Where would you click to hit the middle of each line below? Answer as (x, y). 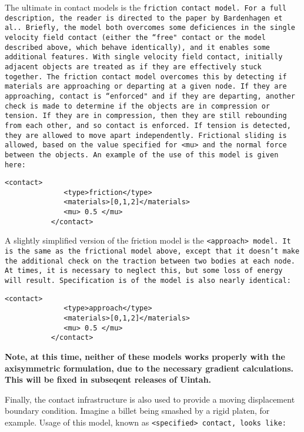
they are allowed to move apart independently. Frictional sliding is (146, 135)
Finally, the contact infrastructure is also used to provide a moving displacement (150, 399)
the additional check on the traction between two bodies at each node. (150, 261)
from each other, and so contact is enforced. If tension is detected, (148, 125)
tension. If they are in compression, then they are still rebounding (146, 116)
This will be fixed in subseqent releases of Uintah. (108, 379)
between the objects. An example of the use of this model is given (142, 155)
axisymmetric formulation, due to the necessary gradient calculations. (149, 368)
